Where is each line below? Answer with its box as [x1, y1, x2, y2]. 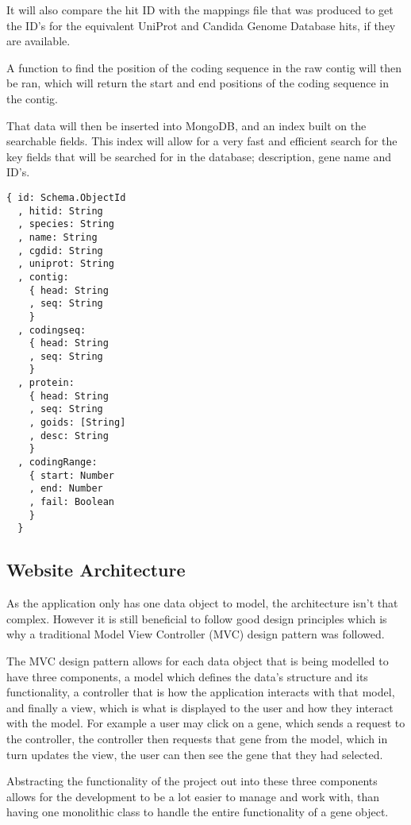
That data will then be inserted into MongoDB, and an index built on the [6, 117, 367, 133]
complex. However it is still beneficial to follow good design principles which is [6, 610, 387, 626]
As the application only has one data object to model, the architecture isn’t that [6, 595, 398, 611]
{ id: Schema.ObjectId [6, 191, 126, 203]
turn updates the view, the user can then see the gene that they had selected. [6, 746, 383, 762]
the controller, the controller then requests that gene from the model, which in [6, 730, 388, 746]
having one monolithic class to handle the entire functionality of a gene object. [6, 804, 389, 820]
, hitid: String [17, 205, 103, 217]
